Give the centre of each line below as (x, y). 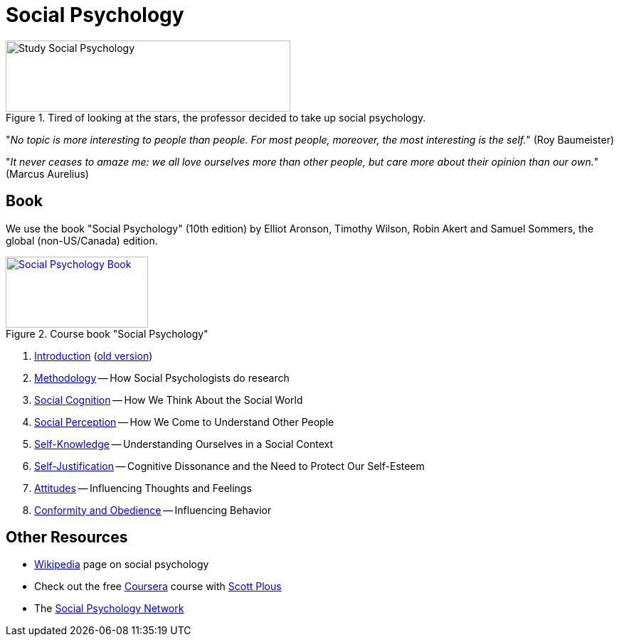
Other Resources (67, 537)
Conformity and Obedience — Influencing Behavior (153, 510)
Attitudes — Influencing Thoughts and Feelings (143, 488)
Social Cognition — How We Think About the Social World (169, 400)
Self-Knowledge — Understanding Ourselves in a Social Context (184, 444)
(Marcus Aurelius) (47, 173)
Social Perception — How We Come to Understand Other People (184, 422)
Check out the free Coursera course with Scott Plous (158, 587)
